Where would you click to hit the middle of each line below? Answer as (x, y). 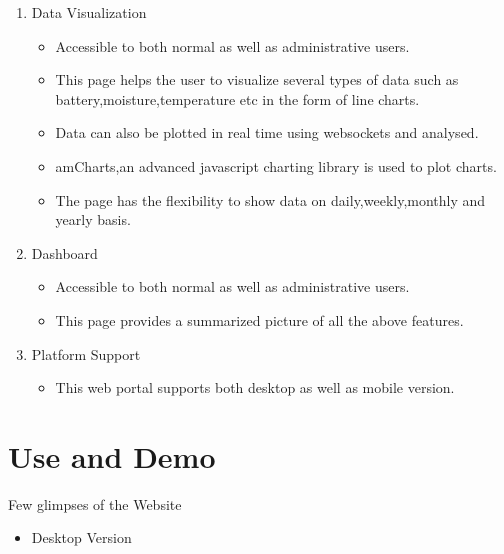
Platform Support (86, 353)
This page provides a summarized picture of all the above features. (259, 319)
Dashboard (64, 252)
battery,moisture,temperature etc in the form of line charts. (237, 98)
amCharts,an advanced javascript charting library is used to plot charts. (276, 165)
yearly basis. (93, 219)
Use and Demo (112, 455)
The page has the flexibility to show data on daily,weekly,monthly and (270, 199)
